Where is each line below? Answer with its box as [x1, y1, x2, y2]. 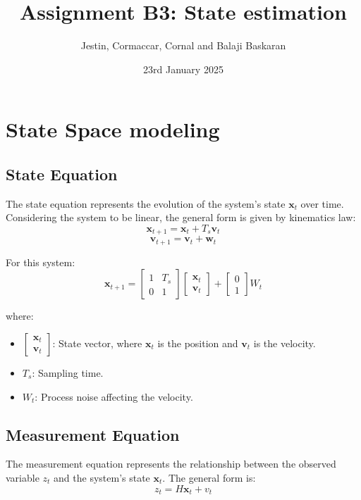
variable [6, 470, 39, 485]
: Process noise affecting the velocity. [35, 389, 193, 404]
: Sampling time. [32, 365, 104, 380]
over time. [300, 196, 344, 211]
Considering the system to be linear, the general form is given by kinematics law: [6, 210, 356, 225]
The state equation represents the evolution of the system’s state [6, 196, 286, 211]
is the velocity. [253, 335, 316, 350]
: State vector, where [52, 335, 142, 350]
